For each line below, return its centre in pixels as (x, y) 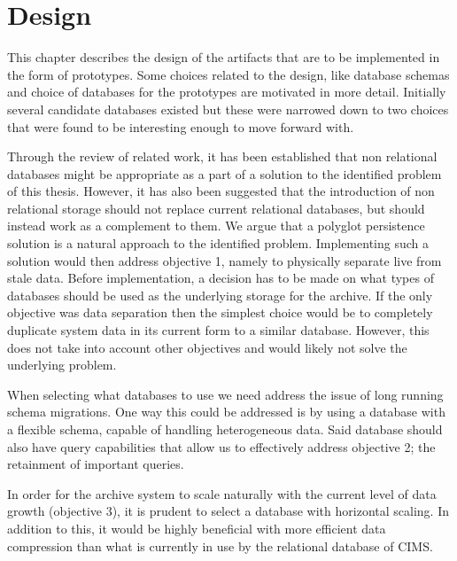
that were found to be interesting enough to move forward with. (181, 126)
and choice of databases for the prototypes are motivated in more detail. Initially (227, 92)
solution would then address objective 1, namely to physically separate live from (225, 260)
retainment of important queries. (96, 464)
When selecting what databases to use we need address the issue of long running (225, 394)
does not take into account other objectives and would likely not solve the (207, 347)
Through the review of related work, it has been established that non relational (222, 156)
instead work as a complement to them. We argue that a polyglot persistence (216, 226)
